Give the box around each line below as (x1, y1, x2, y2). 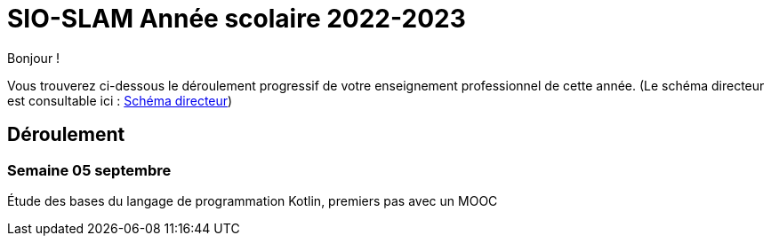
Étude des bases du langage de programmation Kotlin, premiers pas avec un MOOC (7, 192, 498, 208)
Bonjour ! (7, 50, 60, 66)
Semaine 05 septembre (7, 161, 172, 179)
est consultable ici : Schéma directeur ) (7, 92, 233, 108)
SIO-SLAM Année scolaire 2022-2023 (7, 4, 466, 34)
